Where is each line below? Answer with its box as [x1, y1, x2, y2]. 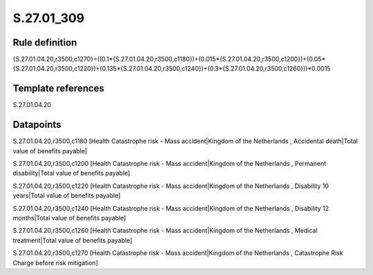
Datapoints [12, 119, 61, 131]
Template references [12, 83, 105, 95]
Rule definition [12, 37, 77, 48]
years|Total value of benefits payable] [12, 191, 121, 200]
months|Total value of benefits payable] [12, 214, 126, 222]
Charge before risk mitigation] [12, 258, 98, 267]
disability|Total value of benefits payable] [12, 169, 131, 178]
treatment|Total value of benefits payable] [12, 236, 133, 245]
